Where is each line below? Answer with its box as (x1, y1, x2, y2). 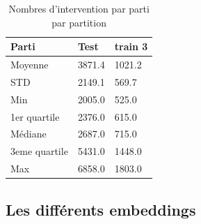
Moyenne (10, 57, 49, 72)
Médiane (10, 126, 47, 141)
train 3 (114, 39, 148, 54)
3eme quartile (10, 144, 68, 158)
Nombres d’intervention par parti (8, 1, 150, 15)
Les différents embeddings (6, 198, 196, 220)
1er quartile (10, 109, 60, 124)
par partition (51, 15, 106, 29)
